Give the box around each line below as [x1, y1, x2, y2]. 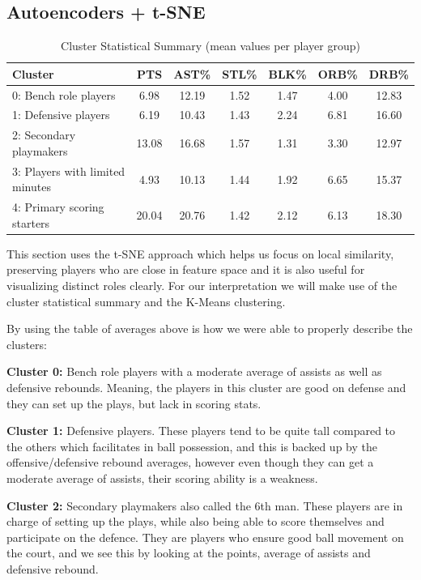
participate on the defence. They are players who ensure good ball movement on [6, 528, 404, 545]
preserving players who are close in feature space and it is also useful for [6, 261, 365, 278]
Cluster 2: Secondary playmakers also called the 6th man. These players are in [6, 497, 403, 514]
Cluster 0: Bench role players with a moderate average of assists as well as [6, 363, 382, 380]
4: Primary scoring [12, 198, 104, 215]
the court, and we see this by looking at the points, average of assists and [6, 544, 371, 561]
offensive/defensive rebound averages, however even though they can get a [6, 454, 374, 471]
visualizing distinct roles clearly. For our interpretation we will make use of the [6, 277, 398, 294]
